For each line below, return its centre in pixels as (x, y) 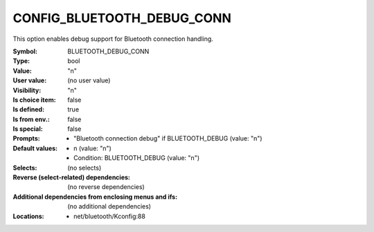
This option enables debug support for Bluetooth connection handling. (113, 39)
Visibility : (27, 90)
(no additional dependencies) (109, 206)
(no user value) (89, 80)
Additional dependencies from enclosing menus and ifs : (95, 197)
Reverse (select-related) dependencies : (72, 177)
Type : (21, 61)
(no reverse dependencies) (106, 187)
